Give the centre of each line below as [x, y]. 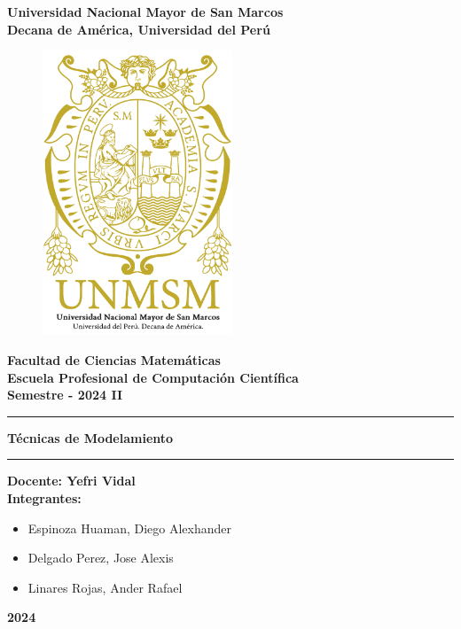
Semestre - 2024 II [65, 395]
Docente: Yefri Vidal [71, 481]
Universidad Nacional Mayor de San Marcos [145, 12]
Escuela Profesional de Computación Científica [153, 377]
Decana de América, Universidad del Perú [139, 29]
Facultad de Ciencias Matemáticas [114, 360]
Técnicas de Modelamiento [90, 437]
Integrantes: [44, 498]
